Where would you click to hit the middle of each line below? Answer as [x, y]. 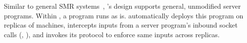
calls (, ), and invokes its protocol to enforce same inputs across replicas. [112, 34]
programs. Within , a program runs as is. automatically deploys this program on [124, 15]
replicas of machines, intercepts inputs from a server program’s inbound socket [121, 25]
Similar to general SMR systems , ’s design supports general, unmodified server [123, 6]
